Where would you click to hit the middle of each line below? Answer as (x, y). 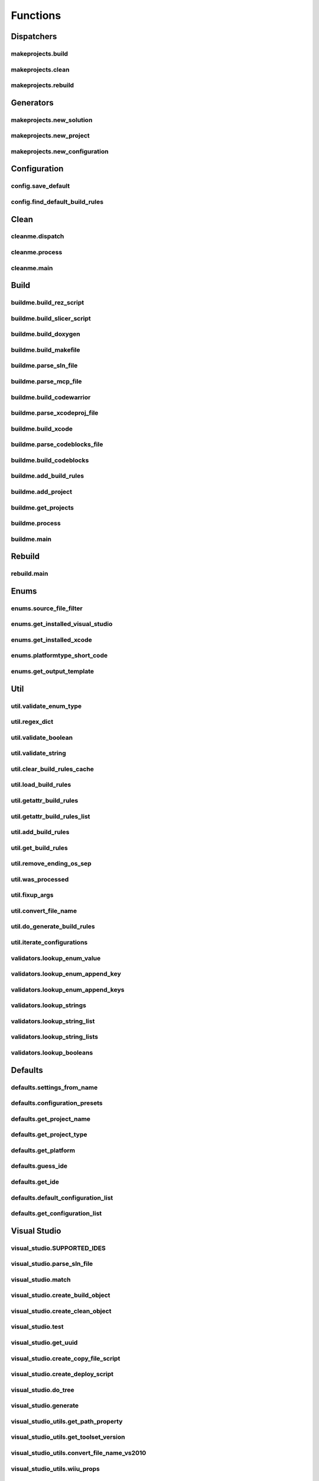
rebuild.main (30, 573)
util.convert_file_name (44, 911)
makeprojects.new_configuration (60, 151)
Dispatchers (34, 36)
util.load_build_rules (41, 785)
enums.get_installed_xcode (52, 640)
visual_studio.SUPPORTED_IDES (58, 1248)
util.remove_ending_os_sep (51, 864)
